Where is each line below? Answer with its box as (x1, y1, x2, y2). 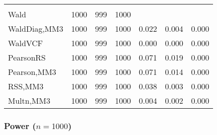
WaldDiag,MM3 (8, 23, 63, 34)
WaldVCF (8, 37, 43, 49)
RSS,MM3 (8, 80, 44, 92)
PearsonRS (8, 52, 46, 63)
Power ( (4, 119, 36, 132)
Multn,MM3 (8, 95, 50, 106)
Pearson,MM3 (8, 66, 56, 77)
